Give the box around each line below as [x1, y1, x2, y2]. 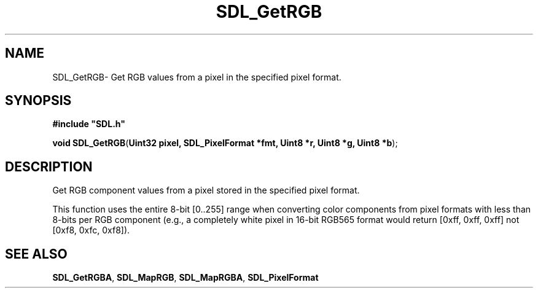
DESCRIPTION [5, 158, 93, 174]
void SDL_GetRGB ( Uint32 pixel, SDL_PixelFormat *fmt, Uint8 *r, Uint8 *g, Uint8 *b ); [52, 138, 398, 149]
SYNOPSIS [5, 93, 72, 109]
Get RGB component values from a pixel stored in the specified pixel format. [52, 185, 360, 196]
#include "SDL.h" [52, 119, 125, 130]
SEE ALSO [5, 246, 68, 262]
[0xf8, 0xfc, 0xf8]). [52, 225, 130, 236]
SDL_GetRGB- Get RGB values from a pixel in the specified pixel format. [52, 71, 341, 82]
